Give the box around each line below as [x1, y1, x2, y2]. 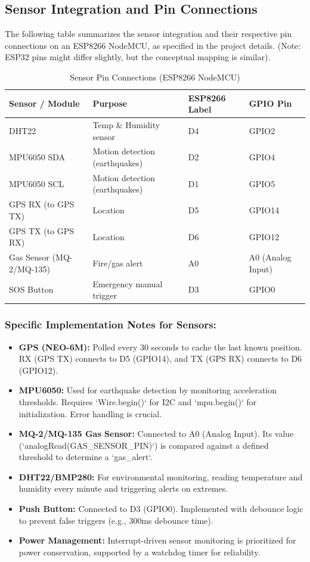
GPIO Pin [249, 97, 292, 110]
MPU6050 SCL [9, 177, 64, 190]
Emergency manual [92, 277, 163, 290]
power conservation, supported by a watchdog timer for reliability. [18, 545, 261, 558]
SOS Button [9, 283, 54, 296]
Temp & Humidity [92, 119, 160, 131]
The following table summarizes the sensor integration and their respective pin [5, 27, 292, 40]
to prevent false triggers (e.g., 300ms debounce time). [18, 514, 213, 526]
